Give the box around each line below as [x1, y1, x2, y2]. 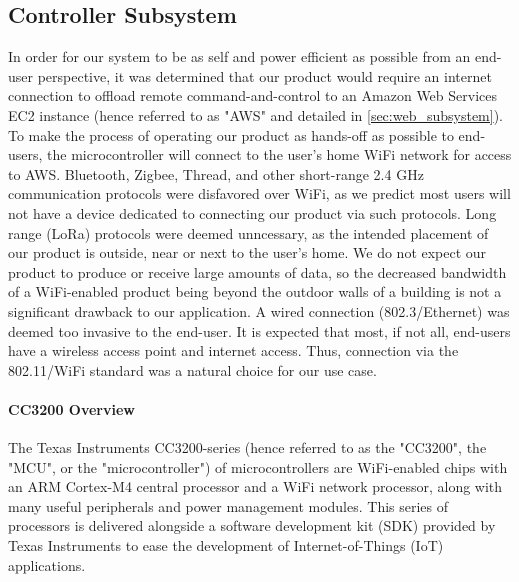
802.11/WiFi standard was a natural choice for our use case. [8, 359, 377, 380]
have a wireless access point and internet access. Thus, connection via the [8, 340, 459, 361]
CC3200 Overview [8, 398, 135, 419]
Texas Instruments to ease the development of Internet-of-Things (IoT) [8, 535, 444, 556]
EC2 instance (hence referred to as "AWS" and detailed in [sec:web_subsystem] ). [8, 104, 504, 125]
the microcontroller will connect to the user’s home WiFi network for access [47, 144, 512, 165]
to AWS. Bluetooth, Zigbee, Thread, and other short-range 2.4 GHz [8, 163, 424, 184]
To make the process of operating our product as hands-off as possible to [8, 124, 454, 145]
